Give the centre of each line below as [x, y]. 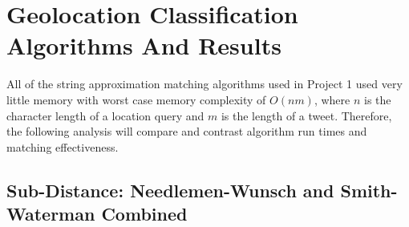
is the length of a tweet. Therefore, [306, 115]
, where [332, 99]
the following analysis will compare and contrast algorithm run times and [187, 131]
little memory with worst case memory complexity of [136, 99]
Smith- [369, 190]
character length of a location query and [105, 115]
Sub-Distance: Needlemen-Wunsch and [170, 190]
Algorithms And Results [144, 45]
